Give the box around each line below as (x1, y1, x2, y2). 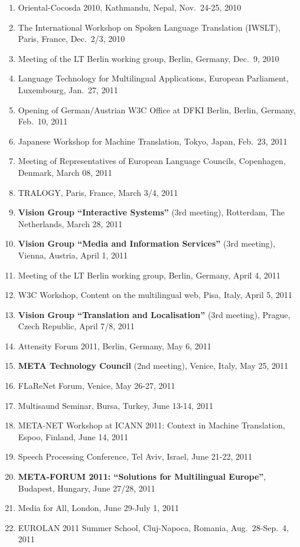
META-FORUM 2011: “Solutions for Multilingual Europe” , (18, 470, 266, 483)
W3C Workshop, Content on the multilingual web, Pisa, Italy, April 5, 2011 (18, 289, 292, 301)
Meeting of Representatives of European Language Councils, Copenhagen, (18, 155, 286, 167)
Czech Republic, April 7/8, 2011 (18, 320, 135, 332)
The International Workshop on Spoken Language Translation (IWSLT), (18, 21, 281, 33)
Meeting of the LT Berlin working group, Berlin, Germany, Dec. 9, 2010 (18, 52, 279, 64)
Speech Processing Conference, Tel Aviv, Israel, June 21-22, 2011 (18, 450, 253, 463)
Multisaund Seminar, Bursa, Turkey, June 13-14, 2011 (18, 399, 213, 411)
